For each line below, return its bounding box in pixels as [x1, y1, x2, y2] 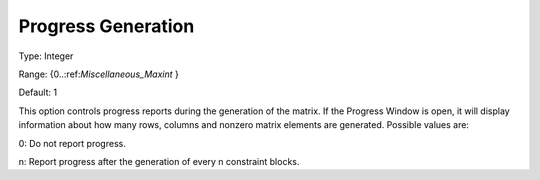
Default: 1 [18, 86, 58, 99]
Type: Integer [18, 50, 74, 62]
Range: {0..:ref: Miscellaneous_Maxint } [18, 68, 179, 80]
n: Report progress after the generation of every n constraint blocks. [18, 155, 300, 167]
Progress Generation [18, 15, 195, 37]
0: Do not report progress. [18, 137, 127, 149]
